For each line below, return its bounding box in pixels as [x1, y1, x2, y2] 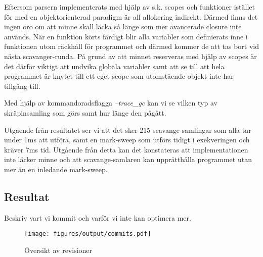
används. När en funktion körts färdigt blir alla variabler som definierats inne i [4, 31, 248, 41]
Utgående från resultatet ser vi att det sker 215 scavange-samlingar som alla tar [4, 124, 251, 135]
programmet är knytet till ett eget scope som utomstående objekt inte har [4, 71, 234, 81]
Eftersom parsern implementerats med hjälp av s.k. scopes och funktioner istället [4, 2, 255, 12]
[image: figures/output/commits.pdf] [24, 230, 151, 238]
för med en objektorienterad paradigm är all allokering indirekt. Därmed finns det [4, 11, 258, 22]
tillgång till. [4, 80, 40, 91]
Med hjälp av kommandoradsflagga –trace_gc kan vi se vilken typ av [4, 97, 217, 108]
